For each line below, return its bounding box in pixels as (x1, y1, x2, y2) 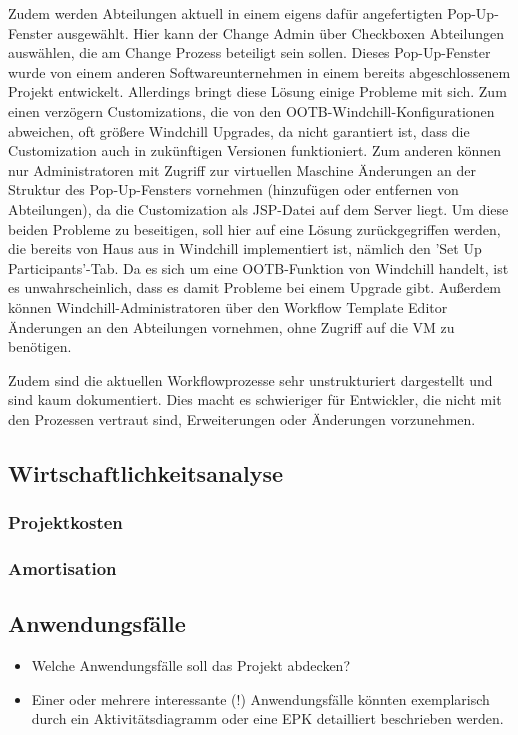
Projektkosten (8, 510, 123, 535)
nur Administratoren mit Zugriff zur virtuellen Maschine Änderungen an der (8, 159, 476, 180)
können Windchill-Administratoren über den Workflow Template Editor (8, 296, 448, 317)
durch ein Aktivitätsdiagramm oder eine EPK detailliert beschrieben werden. (31, 708, 504, 729)
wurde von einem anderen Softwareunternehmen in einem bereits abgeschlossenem (8, 61, 511, 82)
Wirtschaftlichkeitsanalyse (8, 457, 284, 488)
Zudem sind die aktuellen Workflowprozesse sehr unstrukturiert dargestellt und (8, 369, 493, 390)
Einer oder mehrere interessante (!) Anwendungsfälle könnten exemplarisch (31, 688, 490, 709)
